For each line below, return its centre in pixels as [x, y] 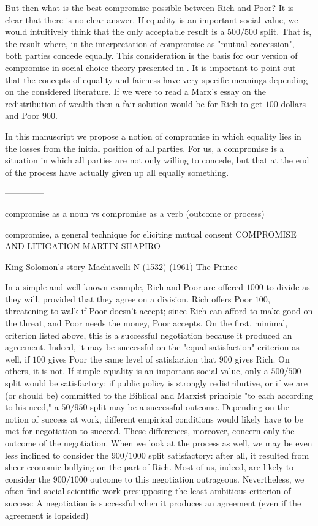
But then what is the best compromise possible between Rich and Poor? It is [150, 7]
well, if [17, 359]
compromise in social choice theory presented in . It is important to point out [150, 67]
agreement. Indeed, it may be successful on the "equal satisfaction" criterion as [152, 347]
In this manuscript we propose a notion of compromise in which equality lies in [153, 136]
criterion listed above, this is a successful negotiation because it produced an [149, 335]
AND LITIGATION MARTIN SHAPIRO [83, 246]
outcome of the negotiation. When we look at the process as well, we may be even [159, 443]
